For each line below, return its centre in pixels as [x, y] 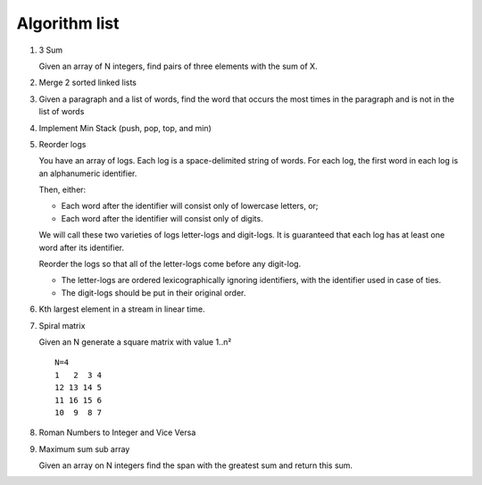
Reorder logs [62, 144]
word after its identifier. [82, 247]
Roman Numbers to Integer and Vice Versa [117, 432]
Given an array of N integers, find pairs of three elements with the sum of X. [178, 66]
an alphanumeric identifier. [88, 173]
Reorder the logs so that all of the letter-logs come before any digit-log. [170, 264]
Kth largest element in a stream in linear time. [122, 309]
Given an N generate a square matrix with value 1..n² [135, 342]
